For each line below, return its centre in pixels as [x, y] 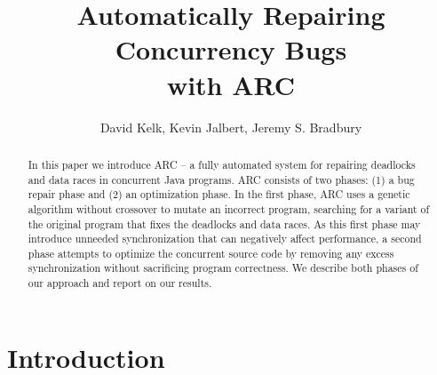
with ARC [231, 84]
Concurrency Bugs [231, 49]
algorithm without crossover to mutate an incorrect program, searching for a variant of [229, 208]
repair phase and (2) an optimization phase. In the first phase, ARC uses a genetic [219, 194]
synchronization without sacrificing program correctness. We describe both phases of [223, 268]
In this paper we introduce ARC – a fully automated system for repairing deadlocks [222, 164]
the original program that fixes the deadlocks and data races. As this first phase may [224, 223]
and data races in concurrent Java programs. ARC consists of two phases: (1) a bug [221, 179]
